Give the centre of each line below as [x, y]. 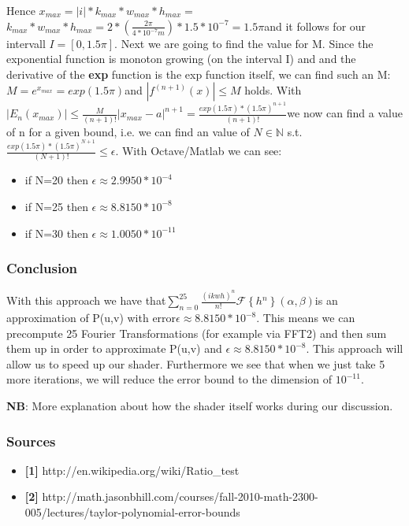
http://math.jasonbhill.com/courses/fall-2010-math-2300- [180, 496]
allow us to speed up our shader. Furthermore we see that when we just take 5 [196, 363]
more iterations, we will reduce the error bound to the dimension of [169, 379]
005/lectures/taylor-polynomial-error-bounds [132, 511]
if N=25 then [56, 206]
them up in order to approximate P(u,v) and [114, 348]
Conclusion [42, 268]
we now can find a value [345, 113]
